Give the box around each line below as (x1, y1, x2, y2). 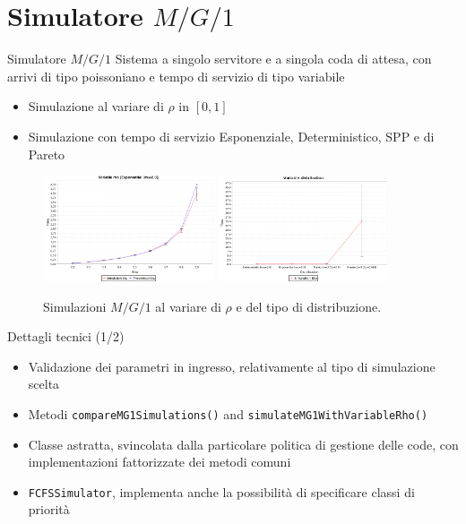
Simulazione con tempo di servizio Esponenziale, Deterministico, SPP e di (28, 126, 435, 145)
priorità (28, 500, 70, 519)
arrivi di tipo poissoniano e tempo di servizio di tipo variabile (7, 66, 345, 85)
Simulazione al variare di (28, 97, 164, 116)
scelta (28, 374, 60, 393)
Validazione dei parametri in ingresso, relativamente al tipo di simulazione (28, 356, 436, 375)
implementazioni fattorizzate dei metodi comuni (28, 452, 291, 471)
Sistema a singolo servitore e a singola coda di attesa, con (115, 49, 432, 68)
